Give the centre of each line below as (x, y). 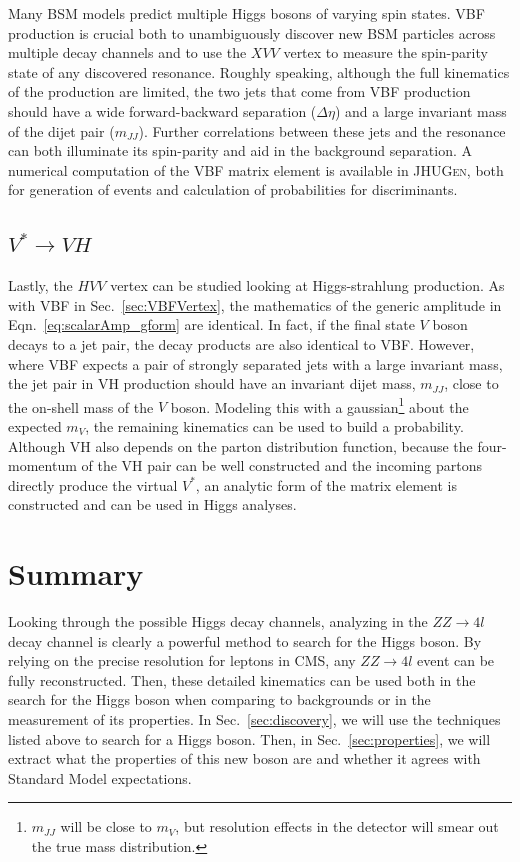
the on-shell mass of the (81, 406)
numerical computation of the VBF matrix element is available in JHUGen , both (256, 169)
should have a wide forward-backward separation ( (162, 110)
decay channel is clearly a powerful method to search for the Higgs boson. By (245, 640)
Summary (76, 573)
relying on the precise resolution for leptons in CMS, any (182, 660)
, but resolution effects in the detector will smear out (337, 826)
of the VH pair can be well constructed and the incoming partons (281, 465)
